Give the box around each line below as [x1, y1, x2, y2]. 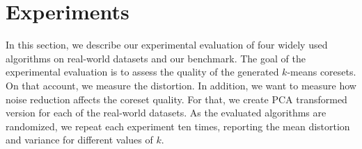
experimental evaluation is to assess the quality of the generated [6, 64, 279, 79]
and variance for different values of [6, 132, 153, 147]
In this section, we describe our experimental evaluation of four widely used [6, 37, 328, 52]
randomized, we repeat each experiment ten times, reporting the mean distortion [6, 119, 350, 133]
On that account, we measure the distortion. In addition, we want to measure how [6, 78, 356, 92]
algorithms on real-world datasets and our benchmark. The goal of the [6, 51, 306, 65]
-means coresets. [287, 64, 356, 79]
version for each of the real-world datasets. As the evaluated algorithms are [6, 105, 326, 120]
